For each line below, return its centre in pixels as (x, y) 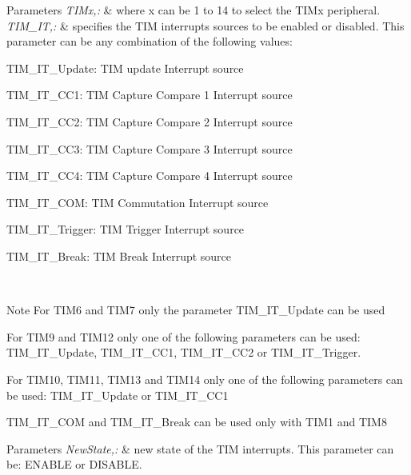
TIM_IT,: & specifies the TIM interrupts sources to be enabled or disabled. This (205, 25)
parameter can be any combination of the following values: (150, 41)
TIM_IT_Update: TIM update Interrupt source (125, 68)
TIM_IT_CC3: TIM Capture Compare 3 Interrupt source (150, 148)
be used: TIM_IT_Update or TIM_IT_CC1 (118, 395)
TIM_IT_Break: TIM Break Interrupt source (119, 255)
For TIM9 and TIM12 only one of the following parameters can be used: (184, 336)
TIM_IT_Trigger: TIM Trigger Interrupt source (126, 229)
